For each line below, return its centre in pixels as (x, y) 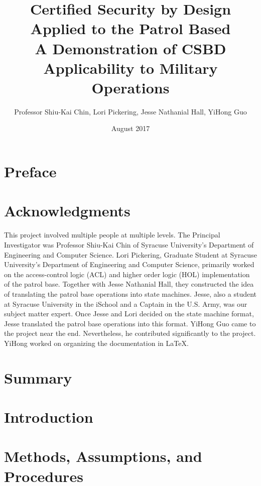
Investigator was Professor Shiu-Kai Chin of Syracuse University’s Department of (129, 244)
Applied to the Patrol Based (130, 28)
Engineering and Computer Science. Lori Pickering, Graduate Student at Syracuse (130, 254)
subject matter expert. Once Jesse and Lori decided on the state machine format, (129, 314)
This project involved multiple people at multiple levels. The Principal (112, 235)
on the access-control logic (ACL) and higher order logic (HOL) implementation (127, 274)
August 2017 (130, 128)
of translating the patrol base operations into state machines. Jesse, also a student (130, 293)
